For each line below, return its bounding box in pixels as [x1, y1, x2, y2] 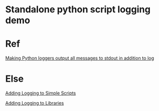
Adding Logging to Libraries [5, 100, 64, 106]
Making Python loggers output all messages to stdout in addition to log [5, 55, 154, 61]
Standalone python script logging [5, 4, 151, 15]
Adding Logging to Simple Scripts [5, 90, 76, 96]
